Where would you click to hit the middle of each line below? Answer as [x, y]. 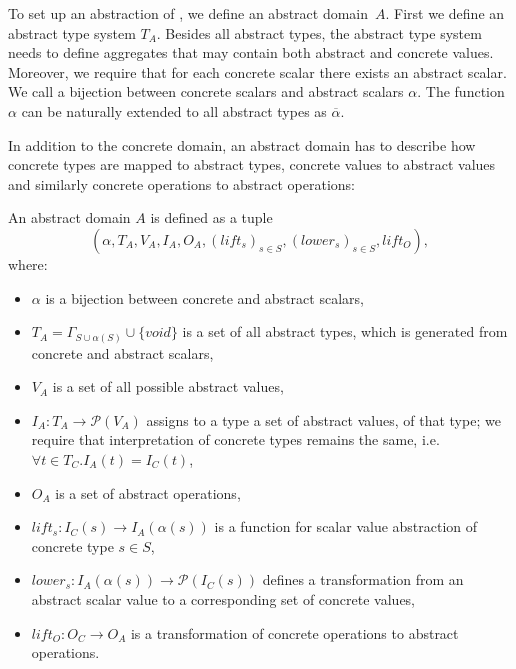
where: [28, 263]
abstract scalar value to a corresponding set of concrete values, [223, 598]
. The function [461, 91]
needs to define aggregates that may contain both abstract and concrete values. [251, 52]
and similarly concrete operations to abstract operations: [182, 183]
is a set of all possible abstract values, [168, 386]
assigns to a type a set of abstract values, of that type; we [323, 419]
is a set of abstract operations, [148, 492]
